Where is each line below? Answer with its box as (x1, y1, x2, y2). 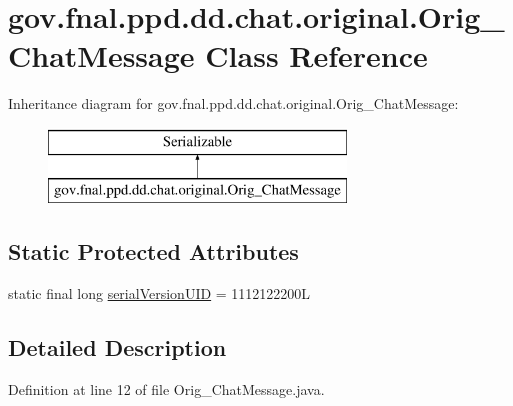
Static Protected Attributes (8, 236, 299, 267)
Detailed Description (8, 332, 227, 363)
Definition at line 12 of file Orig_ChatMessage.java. (8, 379, 325, 400)
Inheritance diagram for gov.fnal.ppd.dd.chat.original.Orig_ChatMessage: (8, 93, 459, 114)
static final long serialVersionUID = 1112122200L (8, 283, 311, 304)
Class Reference (205, 35, 428, 76)
